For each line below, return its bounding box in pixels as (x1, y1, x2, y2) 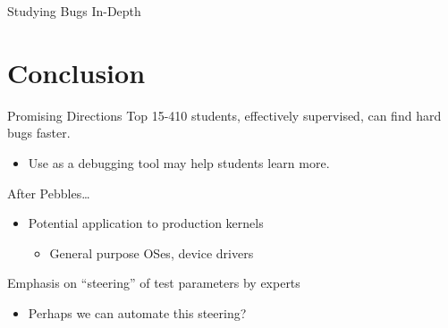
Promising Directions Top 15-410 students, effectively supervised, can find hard (7, 105, 442, 124)
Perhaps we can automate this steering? (28, 303, 247, 322)
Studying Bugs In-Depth (7, 2, 141, 20)
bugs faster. (7, 123, 71, 142)
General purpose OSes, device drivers (49, 243, 254, 262)
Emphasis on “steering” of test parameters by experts (7, 273, 300, 292)
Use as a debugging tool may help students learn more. (28, 153, 330, 172)
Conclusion (7, 54, 146, 90)
